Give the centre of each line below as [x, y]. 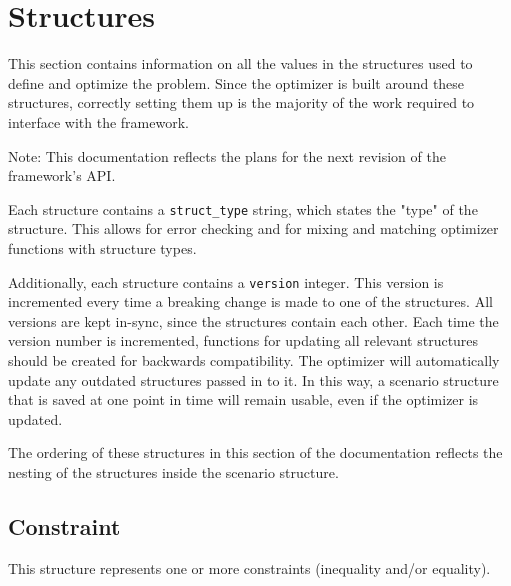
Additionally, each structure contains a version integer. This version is [226, 281]
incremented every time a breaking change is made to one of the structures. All [250, 301]
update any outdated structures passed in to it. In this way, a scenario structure [253, 379]
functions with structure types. [102, 247]
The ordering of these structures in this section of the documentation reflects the [255, 452]
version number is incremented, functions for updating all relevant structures [243, 340]
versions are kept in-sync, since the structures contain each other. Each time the [253, 320]
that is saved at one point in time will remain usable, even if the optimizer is [243, 399]
